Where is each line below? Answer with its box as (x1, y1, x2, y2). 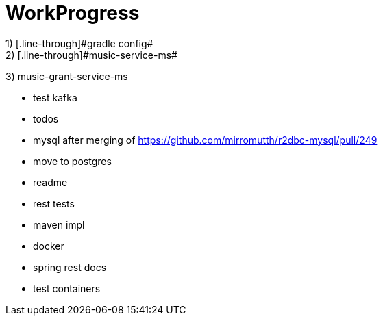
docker (33, 240, 64, 252)
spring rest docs (33, 261, 107, 273)
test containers (33, 282, 101, 294)
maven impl (33, 218, 85, 231)
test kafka (33, 91, 77, 103)
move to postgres (33, 155, 112, 167)
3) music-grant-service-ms (5, 70, 128, 82)
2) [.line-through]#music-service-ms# (5, 49, 177, 61)
